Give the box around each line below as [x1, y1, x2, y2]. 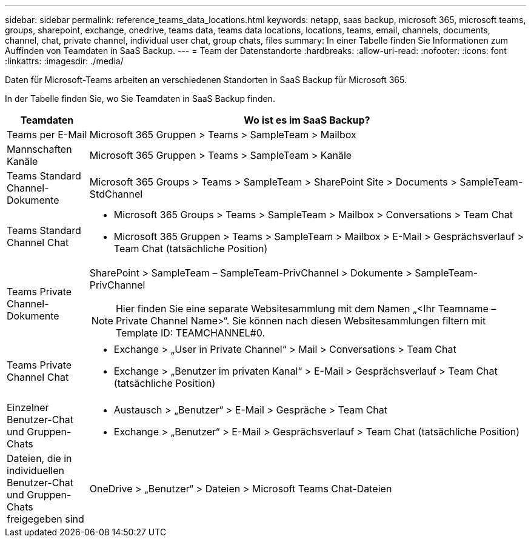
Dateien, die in [7, 452, 72, 464]
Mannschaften [7, 143, 72, 155]
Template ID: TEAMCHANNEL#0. [115, 327, 265, 339]
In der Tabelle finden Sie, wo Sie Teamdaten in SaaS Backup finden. [5, 93, 275, 104]
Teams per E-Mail [7, 129, 87, 141]
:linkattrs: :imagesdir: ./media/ [5, 56, 124, 66]
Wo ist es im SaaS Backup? [244, 114, 370, 126]
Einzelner [7, 401, 49, 413]
